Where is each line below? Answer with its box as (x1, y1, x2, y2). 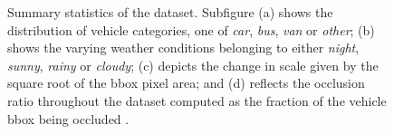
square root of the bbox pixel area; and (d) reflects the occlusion (7, 73, 365, 92)
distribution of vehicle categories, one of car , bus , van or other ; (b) (7, 20, 375, 39)
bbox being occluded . (7, 109, 130, 128)
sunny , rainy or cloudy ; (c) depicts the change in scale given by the (7, 55, 379, 74)
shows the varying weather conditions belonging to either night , (7, 38, 360, 57)
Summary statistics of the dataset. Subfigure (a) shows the (7, 3, 333, 21)
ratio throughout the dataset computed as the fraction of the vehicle (7, 91, 387, 110)
